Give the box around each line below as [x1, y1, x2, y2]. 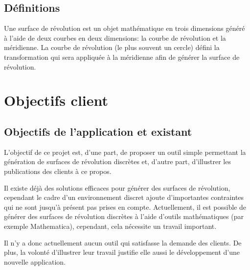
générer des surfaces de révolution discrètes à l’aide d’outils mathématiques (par [4, 211, 244, 221]
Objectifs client [4, 90, 109, 110]
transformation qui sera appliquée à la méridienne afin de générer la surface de [4, 51, 240, 62]
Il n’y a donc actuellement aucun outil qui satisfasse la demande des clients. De [4, 237, 242, 247]
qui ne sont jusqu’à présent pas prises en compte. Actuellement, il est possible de [4, 201, 246, 212]
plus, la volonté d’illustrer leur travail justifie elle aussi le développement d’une [4, 247, 240, 257]
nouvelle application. [4, 256, 66, 267]
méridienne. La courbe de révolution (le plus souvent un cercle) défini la [4, 42, 220, 52]
